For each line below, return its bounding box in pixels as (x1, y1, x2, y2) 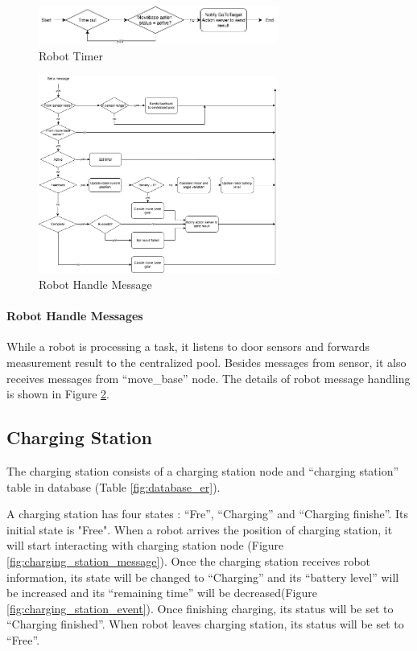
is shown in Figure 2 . (6, 385, 109, 402)
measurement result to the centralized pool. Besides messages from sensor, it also (6, 354, 407, 371)
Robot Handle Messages (6, 307, 143, 324)
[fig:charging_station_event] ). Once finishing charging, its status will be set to (6, 599, 394, 616)
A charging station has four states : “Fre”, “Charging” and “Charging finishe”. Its (6, 505, 409, 522)
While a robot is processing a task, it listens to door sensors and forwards (6, 338, 370, 355)
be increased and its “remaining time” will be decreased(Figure (6, 584, 317, 601)
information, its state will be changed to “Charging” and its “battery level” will (6, 568, 399, 585)
